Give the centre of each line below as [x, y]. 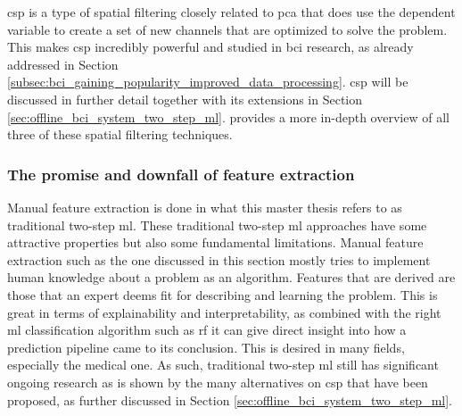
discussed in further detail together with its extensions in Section [185, 99]
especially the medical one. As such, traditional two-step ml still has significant [223, 365]
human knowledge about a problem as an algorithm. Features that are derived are [231, 277]
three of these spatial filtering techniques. [120, 134]
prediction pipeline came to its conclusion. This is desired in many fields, [206, 347]
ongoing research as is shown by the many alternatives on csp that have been [218, 382]
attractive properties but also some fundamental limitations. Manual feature [215, 242]
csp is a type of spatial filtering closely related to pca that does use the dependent [231, 12]
